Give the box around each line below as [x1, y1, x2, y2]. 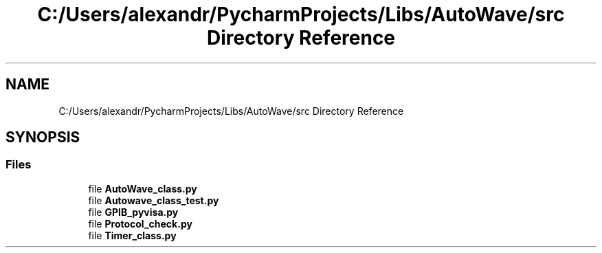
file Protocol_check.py [88, 217, 192, 230]
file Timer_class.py [88, 229, 177, 241]
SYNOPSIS [5, 129, 80, 146]
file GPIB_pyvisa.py [88, 206, 179, 218]
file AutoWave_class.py [88, 182, 197, 195]
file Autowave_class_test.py [88, 194, 219, 206]
